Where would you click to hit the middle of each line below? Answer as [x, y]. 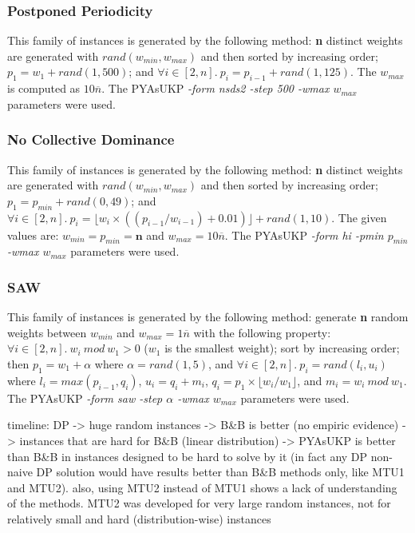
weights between [47, 332]
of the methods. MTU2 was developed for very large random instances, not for [199, 503]
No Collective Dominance [91, 139]
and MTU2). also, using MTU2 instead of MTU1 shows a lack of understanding [202, 487]
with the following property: [262, 332]
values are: [33, 235]
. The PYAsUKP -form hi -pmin [304, 235]
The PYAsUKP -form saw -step [85, 398]
